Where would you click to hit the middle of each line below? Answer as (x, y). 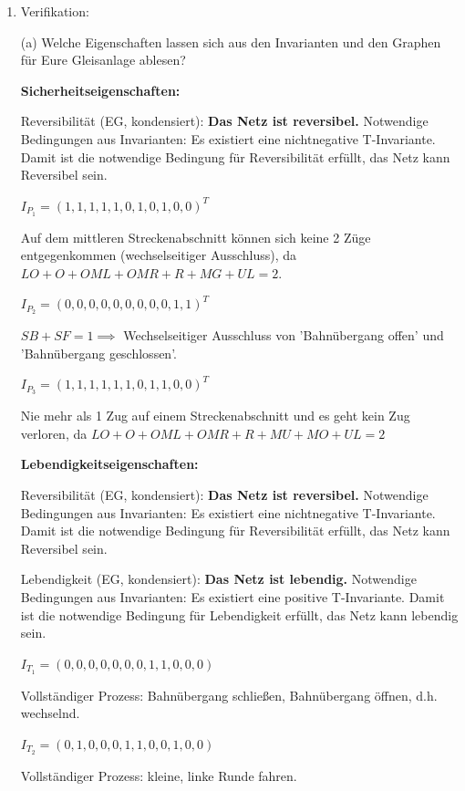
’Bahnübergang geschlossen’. (98, 353)
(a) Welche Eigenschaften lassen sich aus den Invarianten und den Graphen (231, 42)
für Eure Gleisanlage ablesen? (103, 60)
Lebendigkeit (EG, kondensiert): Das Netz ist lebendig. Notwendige (218, 579)
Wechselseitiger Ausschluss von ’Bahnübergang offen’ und (284, 335)
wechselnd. (50, 713)
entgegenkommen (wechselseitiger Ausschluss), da (159, 255)
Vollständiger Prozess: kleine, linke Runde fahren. (159, 775)
